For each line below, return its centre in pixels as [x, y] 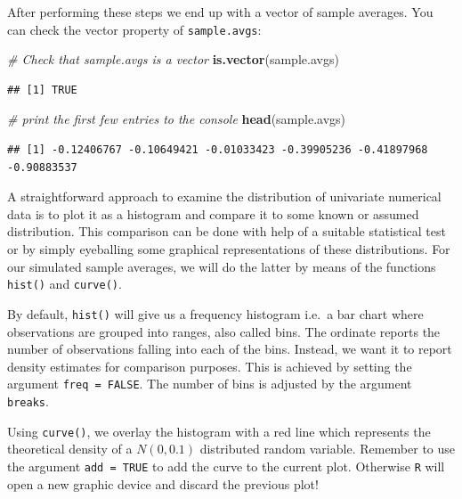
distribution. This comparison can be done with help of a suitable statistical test [227, 231]
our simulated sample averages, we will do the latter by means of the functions [222, 266]
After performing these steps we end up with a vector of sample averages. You [220, 12]
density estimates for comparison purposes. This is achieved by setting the [210, 366]
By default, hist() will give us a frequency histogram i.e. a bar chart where [215, 313]
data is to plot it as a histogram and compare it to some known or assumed [213, 213]
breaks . [28, 401]
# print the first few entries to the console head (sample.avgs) [177, 119]
